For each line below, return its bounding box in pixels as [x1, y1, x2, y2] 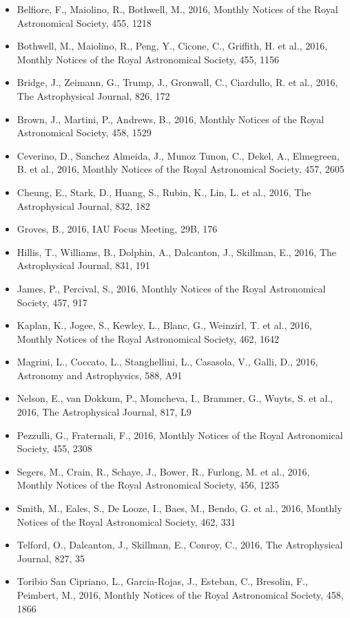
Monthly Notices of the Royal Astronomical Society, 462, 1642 [17, 331, 280, 345]
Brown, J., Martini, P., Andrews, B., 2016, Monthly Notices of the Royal [17, 111, 325, 126]
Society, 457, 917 [17, 295, 87, 309]
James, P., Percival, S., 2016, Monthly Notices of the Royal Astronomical [17, 281, 326, 295]
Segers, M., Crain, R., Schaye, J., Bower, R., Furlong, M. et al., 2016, [17, 464, 310, 478]
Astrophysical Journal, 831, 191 [17, 258, 150, 273]
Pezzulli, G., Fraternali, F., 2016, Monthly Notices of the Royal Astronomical [17, 427, 343, 442]
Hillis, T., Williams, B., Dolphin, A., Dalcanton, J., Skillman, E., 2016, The [17, 244, 336, 259]
